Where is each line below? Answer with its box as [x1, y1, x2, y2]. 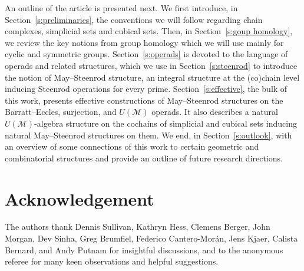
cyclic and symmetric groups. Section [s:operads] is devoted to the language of [5, 48, 288, 60]
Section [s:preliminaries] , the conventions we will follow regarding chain [5, 13, 263, 25]
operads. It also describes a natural [151, 105, 278, 118]
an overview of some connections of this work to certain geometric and [5, 140, 259, 153]
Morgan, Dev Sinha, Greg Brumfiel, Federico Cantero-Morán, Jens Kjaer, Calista [5, 232, 298, 244]
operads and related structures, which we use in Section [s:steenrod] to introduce [5, 59, 298, 71]
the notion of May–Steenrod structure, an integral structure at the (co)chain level [5, 71, 300, 83]
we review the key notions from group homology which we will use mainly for [5, 36, 284, 48]
